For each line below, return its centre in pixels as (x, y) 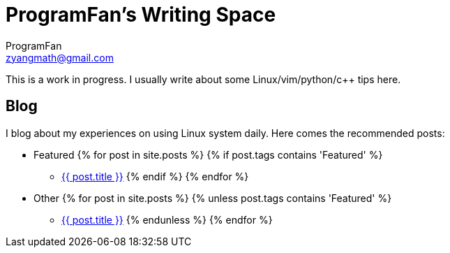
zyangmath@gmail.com (60, 57)
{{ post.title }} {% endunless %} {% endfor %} (167, 219)
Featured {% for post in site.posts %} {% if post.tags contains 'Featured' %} (208, 154)
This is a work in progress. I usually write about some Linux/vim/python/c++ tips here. (203, 79)
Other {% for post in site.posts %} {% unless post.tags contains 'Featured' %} (213, 198)
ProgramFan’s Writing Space (141, 15)
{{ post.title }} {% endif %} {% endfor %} (155, 176)
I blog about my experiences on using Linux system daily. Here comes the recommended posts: (225, 133)
